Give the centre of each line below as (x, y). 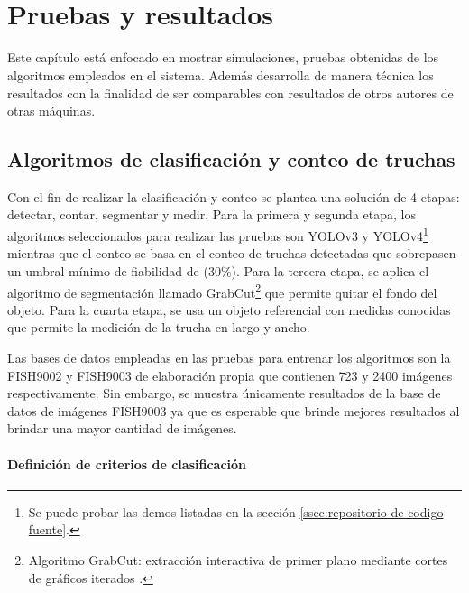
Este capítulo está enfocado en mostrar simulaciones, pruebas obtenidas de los (223, 57)
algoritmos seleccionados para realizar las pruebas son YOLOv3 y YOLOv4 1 (218, 234)
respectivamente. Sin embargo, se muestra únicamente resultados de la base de (224, 393)
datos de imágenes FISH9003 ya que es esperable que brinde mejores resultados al (234, 410)
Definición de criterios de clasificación (127, 463)
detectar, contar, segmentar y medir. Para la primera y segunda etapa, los (212, 214)
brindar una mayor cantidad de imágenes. (122, 428)
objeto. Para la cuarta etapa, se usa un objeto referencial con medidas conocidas (229, 309)
